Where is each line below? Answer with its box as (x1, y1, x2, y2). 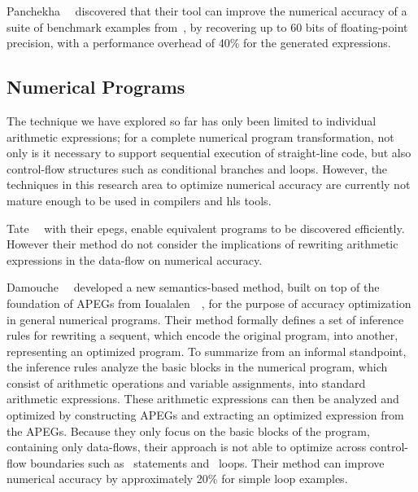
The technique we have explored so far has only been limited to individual (7, 112, 377, 129)
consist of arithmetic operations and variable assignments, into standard (7, 374, 366, 391)
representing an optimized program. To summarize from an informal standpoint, (7, 342, 407, 359)
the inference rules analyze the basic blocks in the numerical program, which (7, 358, 388, 376)
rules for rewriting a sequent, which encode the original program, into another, (7, 327, 398, 344)
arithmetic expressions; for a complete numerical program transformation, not (7, 128, 394, 145)
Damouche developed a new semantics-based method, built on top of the (7, 279, 380, 296)
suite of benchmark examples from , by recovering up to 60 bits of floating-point (7, 18, 408, 35)
